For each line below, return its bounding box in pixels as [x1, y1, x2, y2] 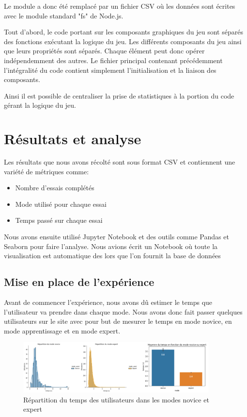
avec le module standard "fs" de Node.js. [4, 10, 123, 20]
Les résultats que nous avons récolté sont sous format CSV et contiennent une [4, 157, 235, 167]
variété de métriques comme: [4, 166, 89, 176]
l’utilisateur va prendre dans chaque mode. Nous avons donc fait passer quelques [4, 306, 243, 317]
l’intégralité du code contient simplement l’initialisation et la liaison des [4, 65, 216, 75]
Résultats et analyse [4, 129, 141, 149]
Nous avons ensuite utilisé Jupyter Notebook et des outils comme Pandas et [4, 232, 229, 242]
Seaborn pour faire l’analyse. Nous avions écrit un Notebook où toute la [4, 241, 218, 251]
